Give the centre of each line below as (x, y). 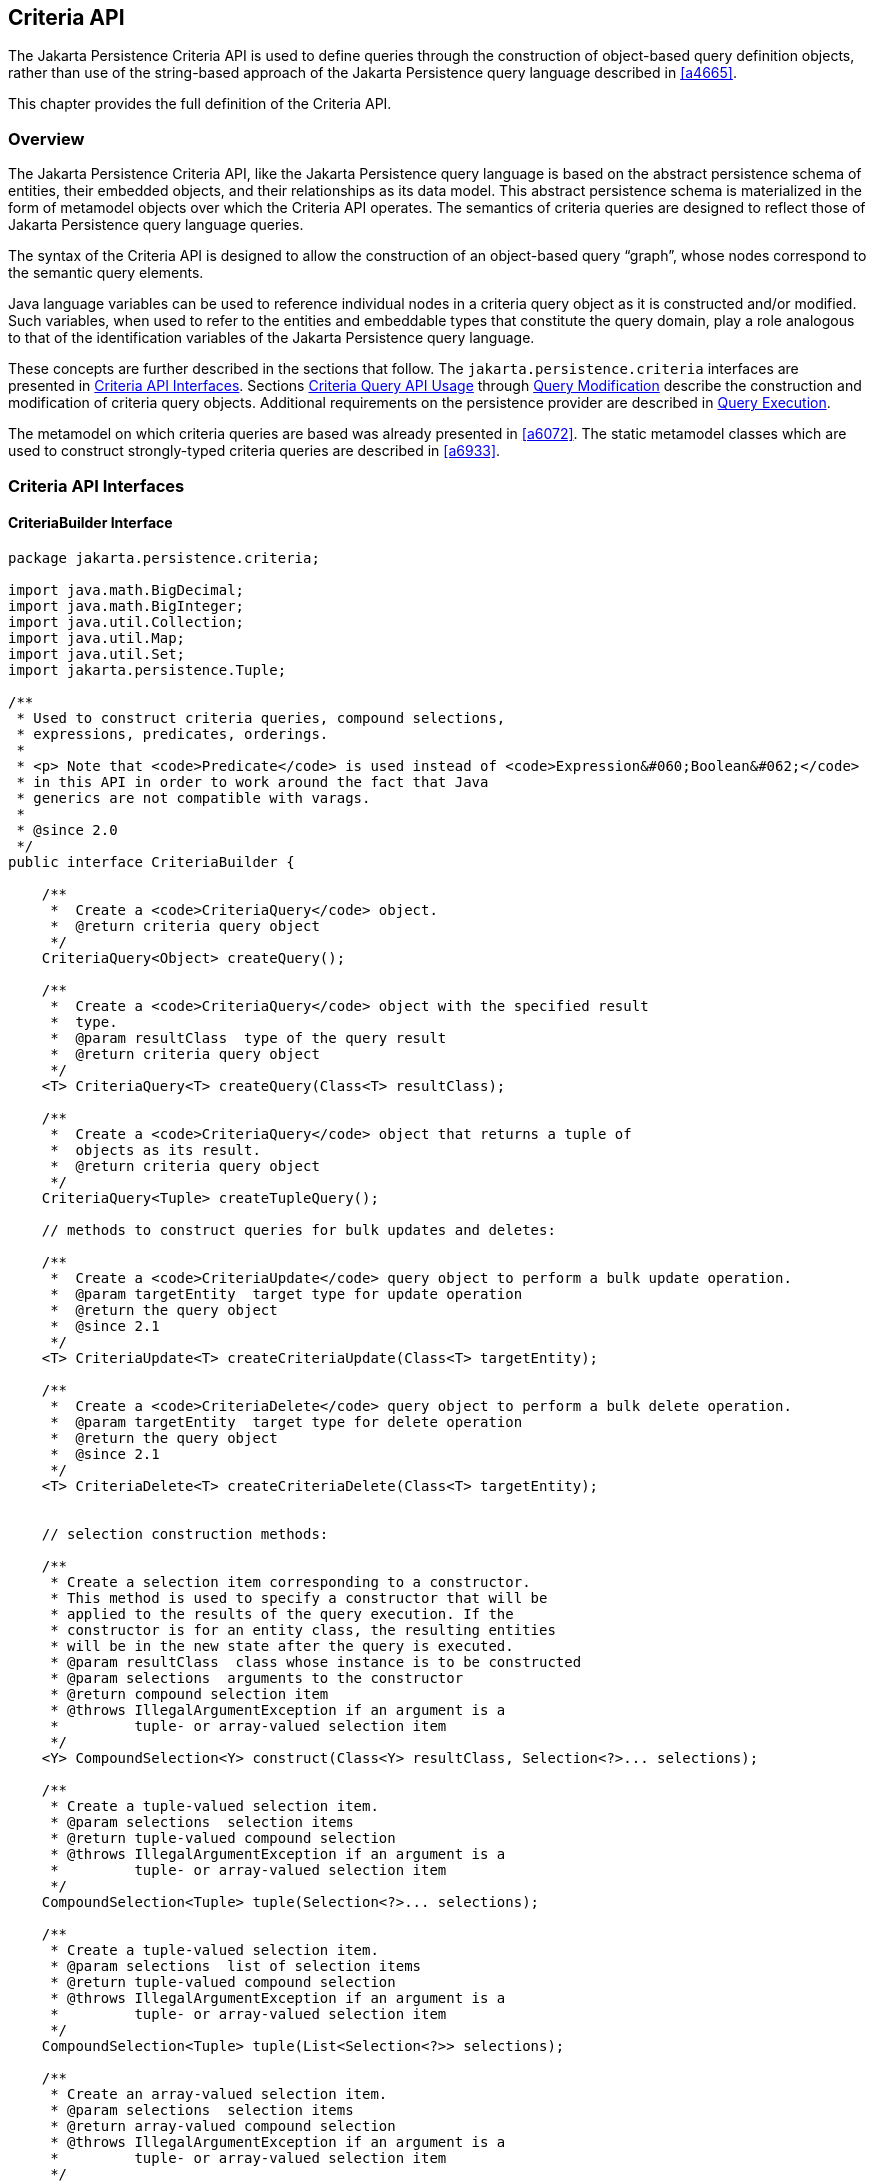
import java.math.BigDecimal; (126, 589)
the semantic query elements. (106, 273)
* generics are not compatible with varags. (193, 797)
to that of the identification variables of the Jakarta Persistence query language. (271, 338)
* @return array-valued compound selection (223, 2125)
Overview (46, 138)
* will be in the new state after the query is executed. (282, 1645)
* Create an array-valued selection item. (219, 2093)
